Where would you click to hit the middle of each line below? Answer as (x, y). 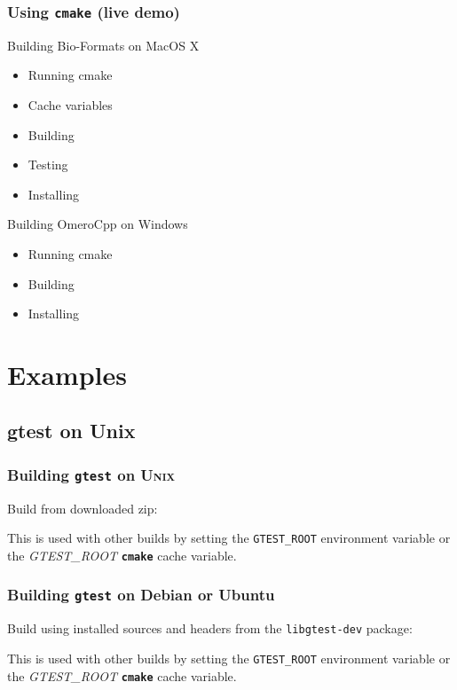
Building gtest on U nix (91, 474)
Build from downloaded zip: (83, 508)
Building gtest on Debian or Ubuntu (141, 595)
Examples (67, 374)
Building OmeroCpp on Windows (98, 224)
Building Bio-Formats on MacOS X (103, 45)
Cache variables (70, 104)
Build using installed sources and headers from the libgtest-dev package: (210, 628)
